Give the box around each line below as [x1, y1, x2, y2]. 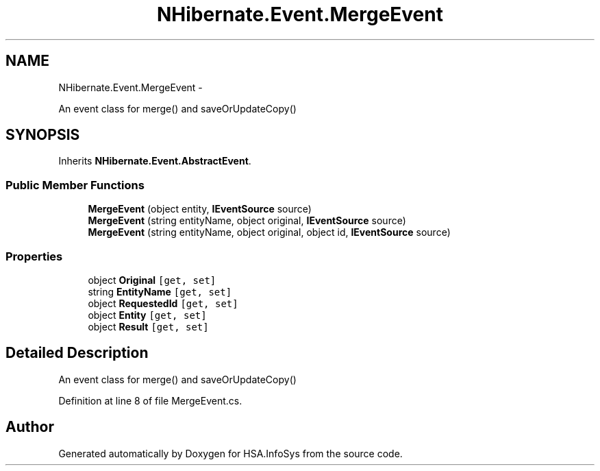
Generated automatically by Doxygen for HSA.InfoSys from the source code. [58, 447, 403, 459]
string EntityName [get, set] [88, 285, 232, 298]
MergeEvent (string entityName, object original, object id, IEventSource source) [88, 226, 451, 239]
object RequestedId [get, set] [88, 297, 238, 309]
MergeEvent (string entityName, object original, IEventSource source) [88, 215, 406, 227]
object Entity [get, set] [88, 309, 207, 321]
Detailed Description [5, 344, 149, 362]
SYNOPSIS [5, 126, 80, 144]
